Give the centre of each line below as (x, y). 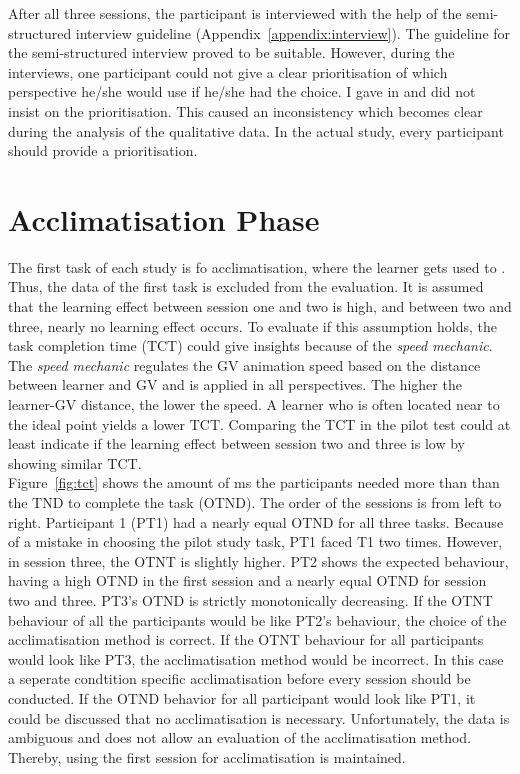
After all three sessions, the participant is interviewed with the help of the (235, 13)
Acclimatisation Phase (164, 218)
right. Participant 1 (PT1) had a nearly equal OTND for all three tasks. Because (256, 521)
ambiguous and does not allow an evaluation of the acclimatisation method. (240, 737)
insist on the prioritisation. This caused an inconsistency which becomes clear (245, 110)
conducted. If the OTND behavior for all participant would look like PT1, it (242, 697)
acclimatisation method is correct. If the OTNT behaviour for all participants (246, 639)
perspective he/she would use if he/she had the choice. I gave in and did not (242, 91)
